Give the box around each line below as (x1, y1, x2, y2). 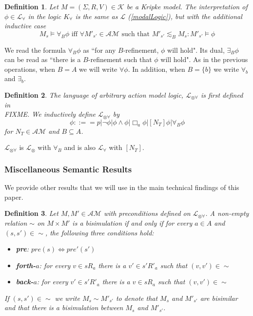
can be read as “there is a (4, 54, 81, 64)
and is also (64, 142, 96, 152)
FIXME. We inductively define (4, 109, 96, 119)
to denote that (116, 293, 158, 303)
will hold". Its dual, (167, 44, 225, 55)
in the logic (28, 11, 61, 21)
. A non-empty (205, 208, 249, 218)
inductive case (4, 21, 46, 31)
